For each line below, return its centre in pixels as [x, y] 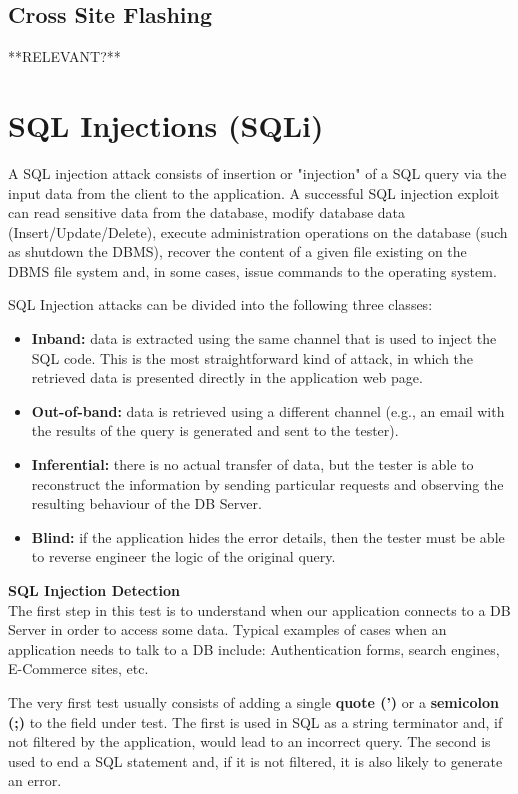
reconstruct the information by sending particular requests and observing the [267, 483]
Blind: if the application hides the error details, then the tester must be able [268, 536]
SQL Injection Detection [94, 590]
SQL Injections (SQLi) [166, 124]
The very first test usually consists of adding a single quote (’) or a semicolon [253, 701]
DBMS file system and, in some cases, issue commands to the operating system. [252, 270]
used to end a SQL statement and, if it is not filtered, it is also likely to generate [255, 760]
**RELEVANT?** [64, 56]
